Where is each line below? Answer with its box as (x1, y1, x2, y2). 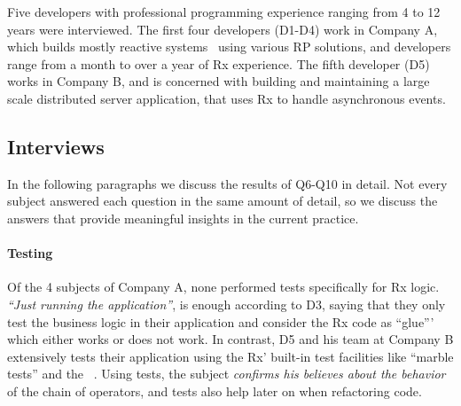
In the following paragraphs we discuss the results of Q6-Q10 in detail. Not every (7, 174, 448, 192)
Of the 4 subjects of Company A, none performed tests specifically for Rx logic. (7, 277, 440, 296)
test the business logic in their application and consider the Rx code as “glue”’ (7, 312, 434, 331)
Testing (7, 244, 53, 262)
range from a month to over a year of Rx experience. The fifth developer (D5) (7, 54, 430, 73)
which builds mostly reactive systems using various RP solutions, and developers (7, 37, 451, 56)
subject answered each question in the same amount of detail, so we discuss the (7, 191, 438, 210)
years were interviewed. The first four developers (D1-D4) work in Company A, (7, 20, 438, 38)
